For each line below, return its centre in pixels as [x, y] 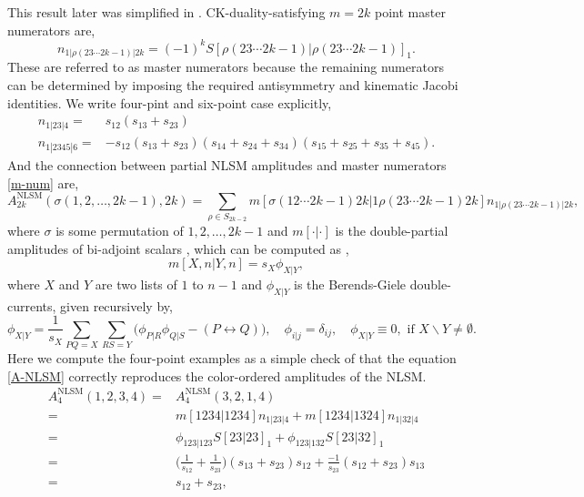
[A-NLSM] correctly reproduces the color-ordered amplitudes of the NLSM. [217, 375]
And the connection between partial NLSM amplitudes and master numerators [227, 165]
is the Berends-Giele [350, 284]
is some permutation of [120, 231]
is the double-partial [392, 231]
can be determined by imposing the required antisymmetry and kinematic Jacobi [233, 85]
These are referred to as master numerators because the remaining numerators [226, 67]
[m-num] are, [43, 183]
